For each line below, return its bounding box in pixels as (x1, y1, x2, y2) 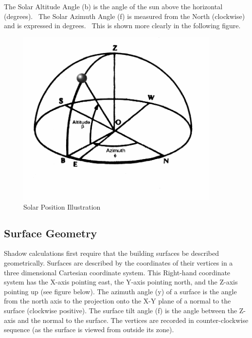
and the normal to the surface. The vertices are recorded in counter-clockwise (18, 315, 249, 325)
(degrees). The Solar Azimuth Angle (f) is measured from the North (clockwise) (4, 11, 245, 21)
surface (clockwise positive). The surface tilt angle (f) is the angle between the (4, 305, 237, 316)
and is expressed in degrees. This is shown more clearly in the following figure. (4, 20, 241, 31)
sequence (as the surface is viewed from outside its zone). (4, 324, 174, 335)
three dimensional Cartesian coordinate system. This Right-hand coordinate (4, 267, 231, 277)
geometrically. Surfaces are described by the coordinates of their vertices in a (4, 258, 233, 268)
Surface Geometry (4, 225, 97, 240)
